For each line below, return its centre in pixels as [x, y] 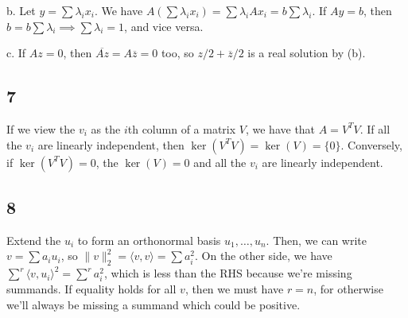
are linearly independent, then [111, 144]
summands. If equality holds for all [91, 289]
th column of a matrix [182, 128]
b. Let [21, 10]
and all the [220, 162]
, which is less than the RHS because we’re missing [228, 273]
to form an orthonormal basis [149, 240]
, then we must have [234, 289]
